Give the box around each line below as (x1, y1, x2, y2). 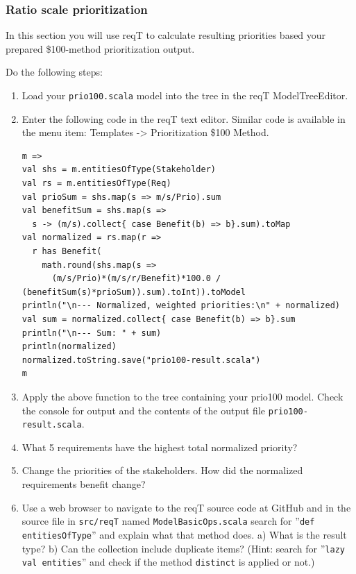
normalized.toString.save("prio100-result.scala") (22, 355, 261, 365)
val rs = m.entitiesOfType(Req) (22, 178, 171, 189)
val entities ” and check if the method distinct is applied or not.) (22, 555, 315, 569)
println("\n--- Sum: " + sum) (22, 328, 162, 338)
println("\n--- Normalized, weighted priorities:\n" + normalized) (22, 301, 340, 311)
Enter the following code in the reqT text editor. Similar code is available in (22, 111, 346, 126)
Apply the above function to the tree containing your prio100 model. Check (22, 389, 344, 403)
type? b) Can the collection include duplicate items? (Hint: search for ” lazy (22, 541, 345, 555)
